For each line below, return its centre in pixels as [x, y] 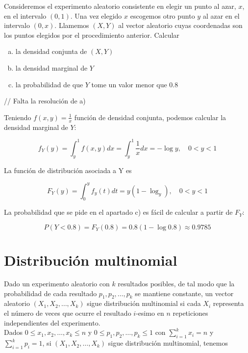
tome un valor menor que [129, 84]
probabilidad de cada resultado [50, 293]
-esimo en [150, 313]
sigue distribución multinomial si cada [144, 303]
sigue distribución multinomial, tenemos [168, 343]
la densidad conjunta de [51, 51]
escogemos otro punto [162, 15]
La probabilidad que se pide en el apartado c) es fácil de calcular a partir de [118, 212]
